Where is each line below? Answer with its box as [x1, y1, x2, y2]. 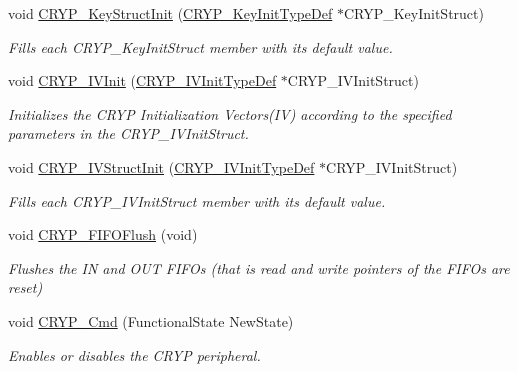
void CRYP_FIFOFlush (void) [8, 224, 198, 245]
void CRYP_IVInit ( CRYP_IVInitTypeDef [8, 70, 277, 91]
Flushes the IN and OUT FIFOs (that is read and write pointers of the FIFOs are [8, 257, 510, 278]
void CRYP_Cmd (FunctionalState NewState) [8, 310, 294, 331]
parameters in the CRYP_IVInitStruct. [8, 123, 249, 144]
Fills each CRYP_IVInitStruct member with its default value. [8, 190, 386, 211]
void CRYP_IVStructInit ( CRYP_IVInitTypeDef [8, 156, 315, 177]
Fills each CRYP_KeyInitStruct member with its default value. [8, 36, 393, 57]
